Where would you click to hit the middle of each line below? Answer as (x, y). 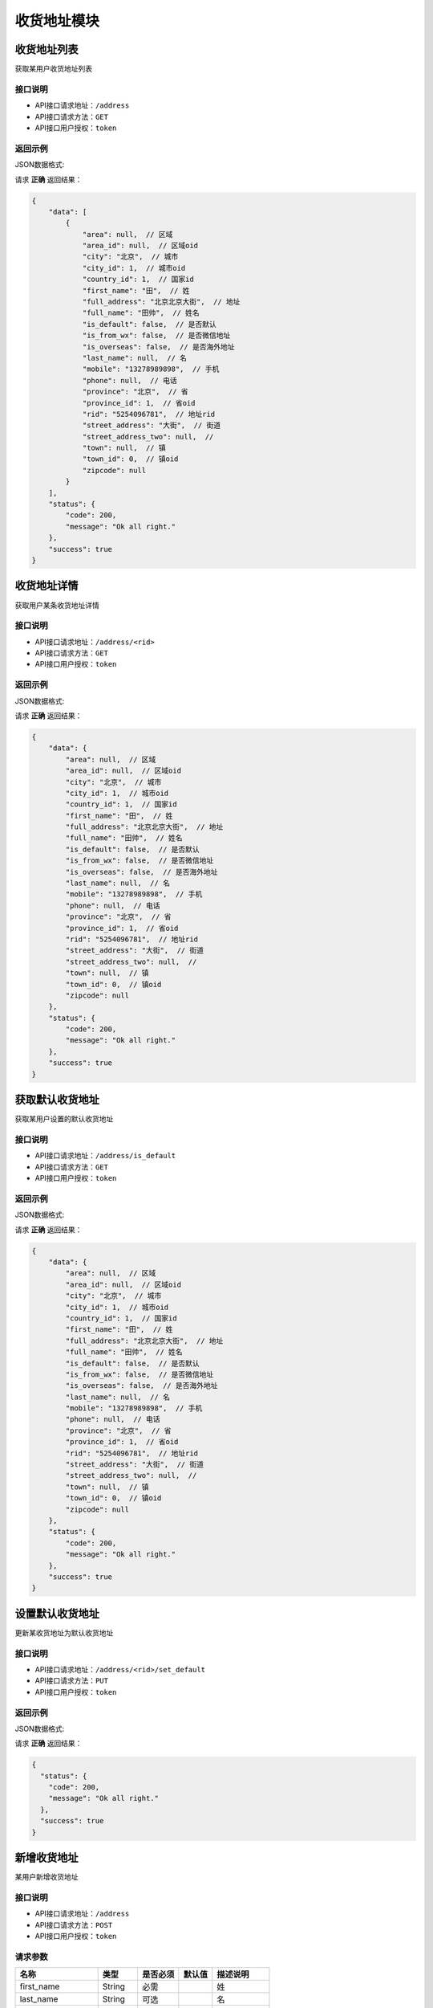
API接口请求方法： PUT (71, 1681)
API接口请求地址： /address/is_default (105, 1156)
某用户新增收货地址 (47, 1877)
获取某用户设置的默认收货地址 (64, 1119)
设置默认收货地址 (57, 1613)
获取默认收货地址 (57, 1100)
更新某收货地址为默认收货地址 (64, 1633)
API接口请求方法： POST (74, 1924)
